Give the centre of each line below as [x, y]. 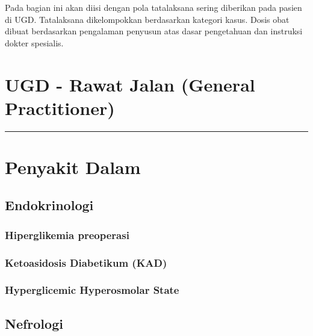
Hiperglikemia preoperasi [67, 235]
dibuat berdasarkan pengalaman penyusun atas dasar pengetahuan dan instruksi [154, 31]
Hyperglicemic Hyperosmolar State [92, 290]
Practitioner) [60, 107]
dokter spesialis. [34, 42]
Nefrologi [34, 323]
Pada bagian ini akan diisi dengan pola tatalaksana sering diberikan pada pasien [153, 7]
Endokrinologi [49, 205]
